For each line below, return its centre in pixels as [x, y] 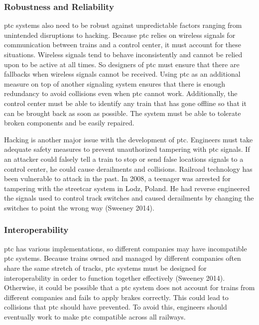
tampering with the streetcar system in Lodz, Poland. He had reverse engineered [127, 188]
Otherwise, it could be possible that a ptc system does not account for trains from [129, 287]
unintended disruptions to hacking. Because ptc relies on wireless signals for [120, 35]
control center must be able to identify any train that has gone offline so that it [125, 103]
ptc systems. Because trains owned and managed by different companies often [123, 258]
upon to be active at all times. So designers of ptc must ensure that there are [122, 64]
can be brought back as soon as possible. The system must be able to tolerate [123, 113]
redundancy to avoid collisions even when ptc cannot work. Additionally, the [121, 93]
